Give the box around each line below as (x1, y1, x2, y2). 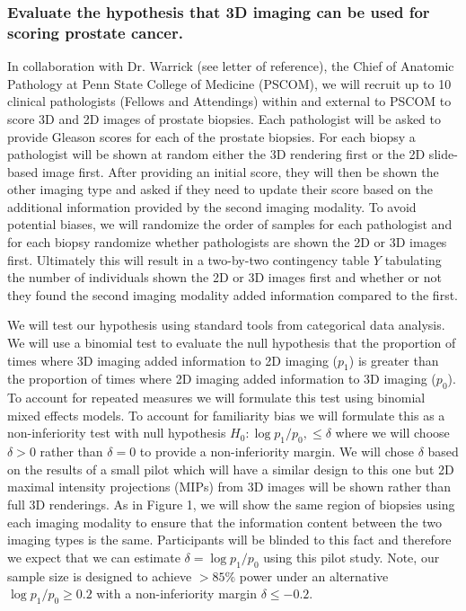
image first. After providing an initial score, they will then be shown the (41, 162, 439, 181)
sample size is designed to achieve (7, 566, 192, 585)
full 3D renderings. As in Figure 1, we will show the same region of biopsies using (7, 495, 455, 513)
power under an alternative (239, 566, 389, 585)
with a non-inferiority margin (96, 584, 258, 603)
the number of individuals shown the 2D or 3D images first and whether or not (7, 268, 442, 287)
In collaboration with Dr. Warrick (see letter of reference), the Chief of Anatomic (7, 57, 454, 75)
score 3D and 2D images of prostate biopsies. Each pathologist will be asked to (7, 109, 441, 128)
